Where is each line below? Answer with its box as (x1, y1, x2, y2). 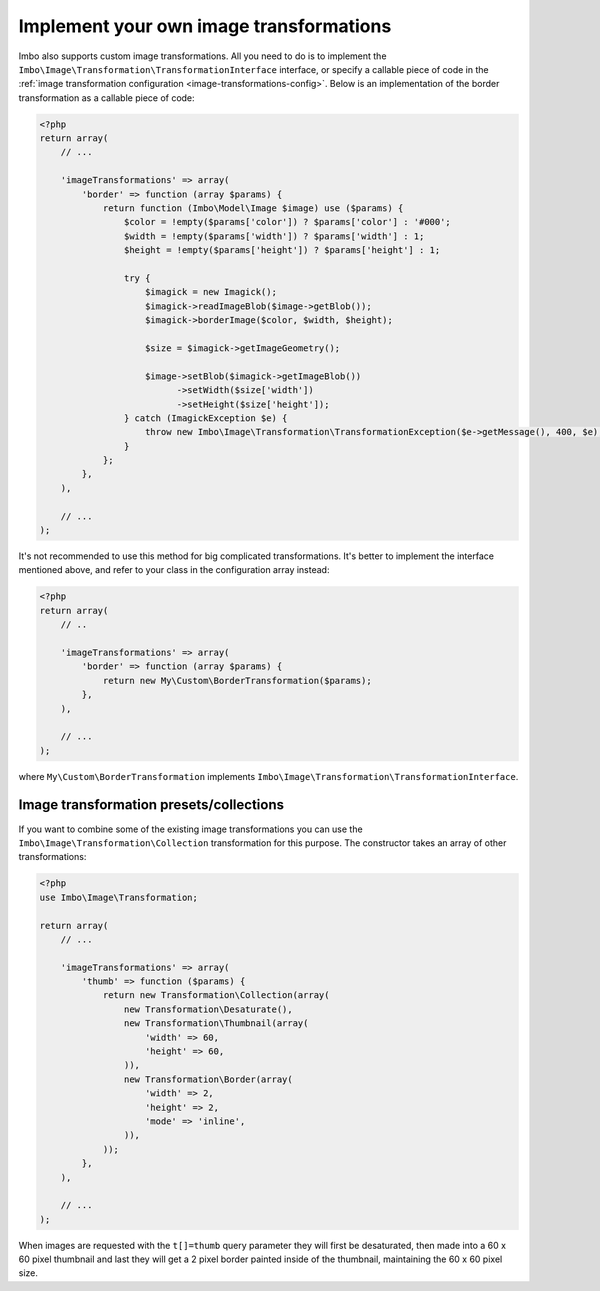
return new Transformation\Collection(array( (102, 990, 330, 1001)
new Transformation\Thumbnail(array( (123, 1018, 309, 1029)
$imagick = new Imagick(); (145, 286, 277, 298)
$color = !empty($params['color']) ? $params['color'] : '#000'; (123, 216, 452, 228)
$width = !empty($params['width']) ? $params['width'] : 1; (123, 230, 425, 242)
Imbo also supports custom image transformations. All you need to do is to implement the (18, 50, 387, 62)
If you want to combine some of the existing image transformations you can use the (18, 823, 364, 835)
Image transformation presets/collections (18, 796, 285, 814)
